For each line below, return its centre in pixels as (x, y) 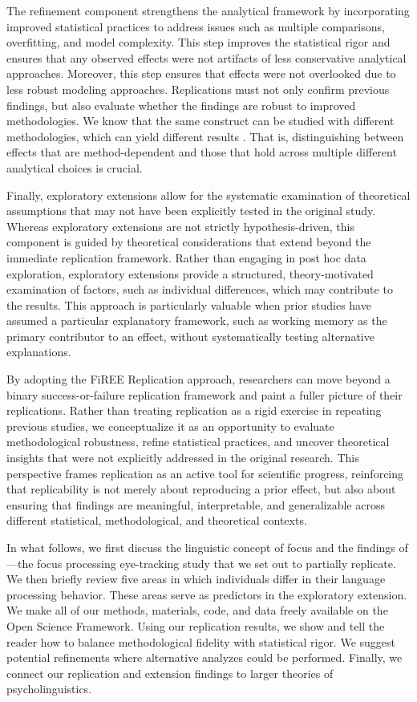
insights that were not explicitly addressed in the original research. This (183, 458)
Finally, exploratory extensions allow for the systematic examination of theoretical (208, 195)
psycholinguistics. (49, 689)
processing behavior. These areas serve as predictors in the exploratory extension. (207, 594)
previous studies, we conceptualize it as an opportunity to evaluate (170, 426)
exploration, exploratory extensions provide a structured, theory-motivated (190, 273)
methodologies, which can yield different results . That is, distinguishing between (205, 136)
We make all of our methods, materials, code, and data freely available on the (197, 610)
